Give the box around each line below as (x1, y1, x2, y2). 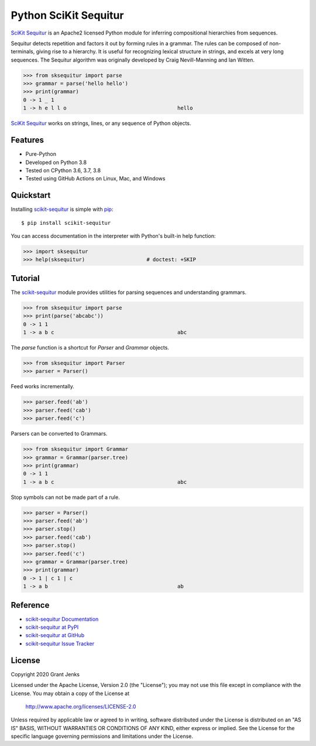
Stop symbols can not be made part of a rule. (11, 494, 120, 501)
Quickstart (11, 190, 51, 200)
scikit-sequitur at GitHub (25, 632, 85, 639)
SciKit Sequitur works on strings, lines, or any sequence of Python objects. (11, 120, 191, 127)
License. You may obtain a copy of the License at (11, 690, 130, 697)
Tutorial (11, 273, 40, 283)
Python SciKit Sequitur (11, 9, 124, 22)
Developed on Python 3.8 (25, 159, 87, 166)
